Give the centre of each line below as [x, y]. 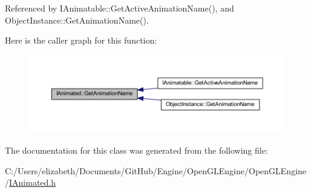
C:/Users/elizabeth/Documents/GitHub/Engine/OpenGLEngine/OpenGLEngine [156, 170]
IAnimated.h [33, 182]
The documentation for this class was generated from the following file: [136, 150]
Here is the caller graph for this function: [81, 40]
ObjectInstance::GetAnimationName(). [77, 20]
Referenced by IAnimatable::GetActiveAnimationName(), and [119, 8]
